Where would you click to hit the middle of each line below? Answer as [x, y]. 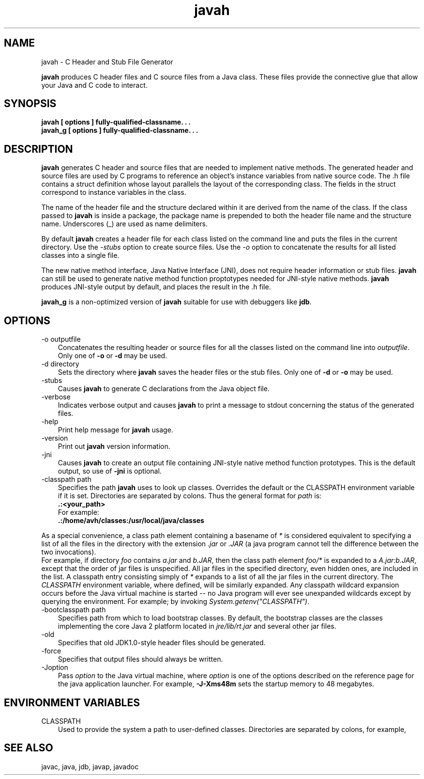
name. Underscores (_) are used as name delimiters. [124, 224]
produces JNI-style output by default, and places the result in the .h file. [156, 287]
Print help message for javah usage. [115, 430]
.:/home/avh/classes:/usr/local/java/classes [131, 521]
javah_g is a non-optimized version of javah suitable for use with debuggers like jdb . [176, 302]
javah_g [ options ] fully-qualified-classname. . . [120, 130]
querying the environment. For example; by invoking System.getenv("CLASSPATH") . [175, 602]
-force [51, 651]
